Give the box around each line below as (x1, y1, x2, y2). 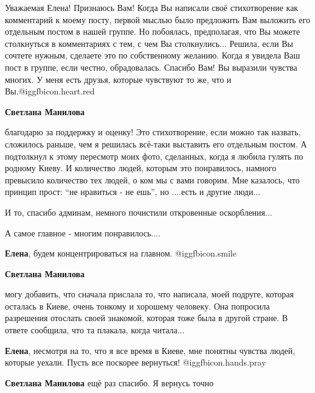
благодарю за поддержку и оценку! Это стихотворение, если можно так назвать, (5, 126, 301, 138)
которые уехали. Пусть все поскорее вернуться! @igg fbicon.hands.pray (5, 356, 266, 369)
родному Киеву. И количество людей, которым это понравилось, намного (5, 161, 277, 174)
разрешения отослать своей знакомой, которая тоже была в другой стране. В (5, 311, 288, 324)
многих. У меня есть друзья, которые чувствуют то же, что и (5, 73, 232, 85)
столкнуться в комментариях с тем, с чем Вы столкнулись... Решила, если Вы (5, 37, 293, 49)
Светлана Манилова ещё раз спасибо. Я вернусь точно (5, 376, 213, 389)
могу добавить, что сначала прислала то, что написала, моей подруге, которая (5, 288, 294, 300)
